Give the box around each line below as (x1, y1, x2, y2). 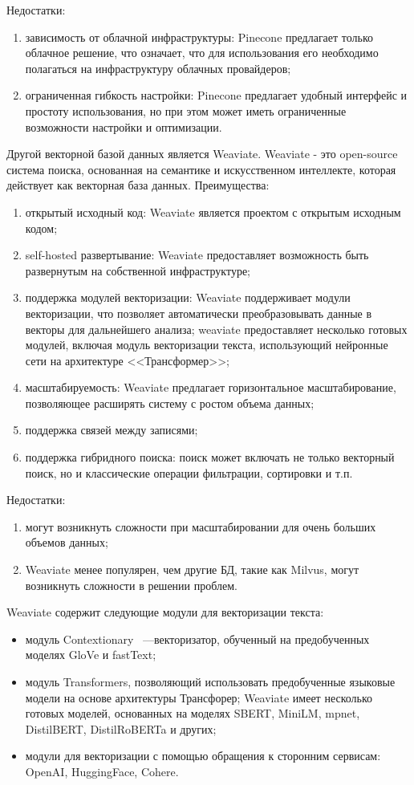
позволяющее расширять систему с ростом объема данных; (25, 394, 315, 411)
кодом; (25, 219, 58, 236)
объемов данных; (25, 534, 108, 551)
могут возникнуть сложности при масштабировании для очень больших (25, 518, 376, 535)
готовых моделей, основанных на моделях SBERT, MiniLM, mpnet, (25, 705, 360, 722)
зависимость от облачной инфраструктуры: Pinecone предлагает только (25, 28, 374, 45)
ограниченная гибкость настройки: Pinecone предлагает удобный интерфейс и (25, 87, 407, 104)
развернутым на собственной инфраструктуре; (25, 262, 250, 279)
